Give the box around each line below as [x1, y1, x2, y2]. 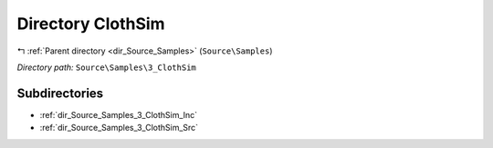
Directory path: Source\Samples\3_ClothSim [16, 62, 196, 73]
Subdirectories [16, 85, 104, 101]
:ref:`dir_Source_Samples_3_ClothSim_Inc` [39, 109, 198, 120]
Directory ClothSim [16, 14, 165, 34]
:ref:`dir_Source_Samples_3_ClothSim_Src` [39, 123, 199, 133]
